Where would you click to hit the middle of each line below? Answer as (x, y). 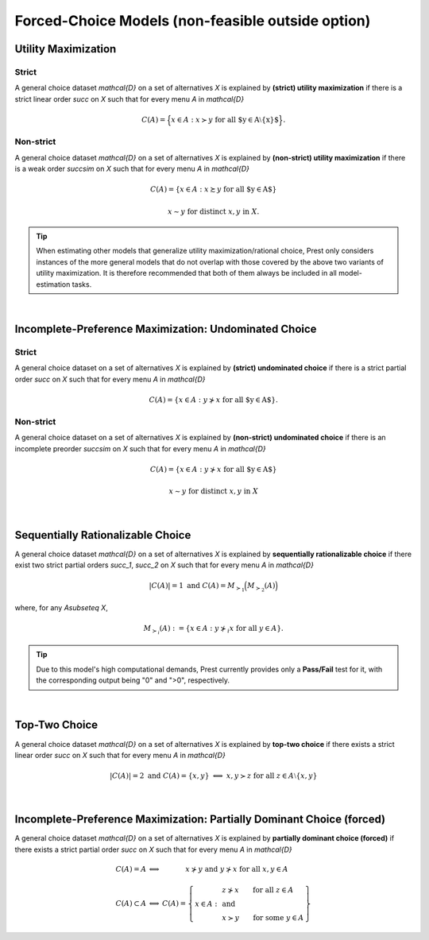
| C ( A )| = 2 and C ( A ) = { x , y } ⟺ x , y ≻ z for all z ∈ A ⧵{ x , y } (214, 776)
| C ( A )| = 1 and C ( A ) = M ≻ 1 (197, 587)
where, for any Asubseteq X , (62, 608)
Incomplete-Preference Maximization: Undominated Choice (166, 329)
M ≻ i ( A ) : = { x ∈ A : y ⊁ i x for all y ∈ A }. (213, 630)
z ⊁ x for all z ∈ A (258, 890)
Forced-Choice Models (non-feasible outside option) (193, 21)
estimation (53, 284)
